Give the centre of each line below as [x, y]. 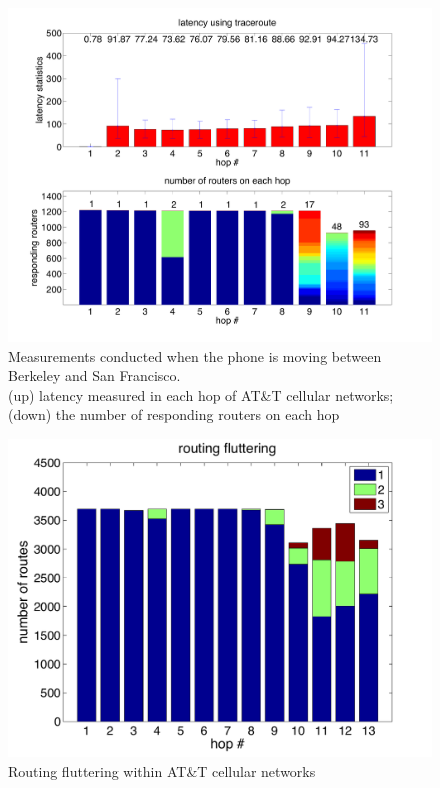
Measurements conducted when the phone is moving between [195, 355]
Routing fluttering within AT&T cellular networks [162, 771]
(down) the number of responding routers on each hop [174, 414]
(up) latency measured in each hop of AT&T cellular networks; [201, 394]
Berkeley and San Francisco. [94, 375]
